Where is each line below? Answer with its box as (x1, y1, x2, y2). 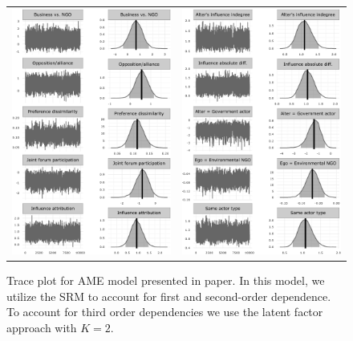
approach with (6, 319, 77, 335)
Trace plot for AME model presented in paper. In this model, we (6, 272, 325, 289)
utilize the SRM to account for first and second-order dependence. (6, 287, 331, 304)
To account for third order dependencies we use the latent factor (6, 303, 323, 320)
